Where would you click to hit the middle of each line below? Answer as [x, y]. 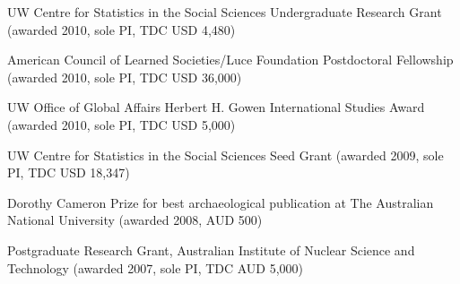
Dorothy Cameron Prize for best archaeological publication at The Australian [221, 202]
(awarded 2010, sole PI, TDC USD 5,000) [122, 124]
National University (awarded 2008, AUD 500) [135, 220]
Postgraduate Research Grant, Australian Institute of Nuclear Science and [211, 250]
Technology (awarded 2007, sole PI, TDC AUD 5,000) [156, 267]
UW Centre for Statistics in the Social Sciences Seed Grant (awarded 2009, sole [226, 155]
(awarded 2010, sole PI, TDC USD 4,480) [122, 29]
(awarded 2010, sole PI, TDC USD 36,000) [125, 77]
